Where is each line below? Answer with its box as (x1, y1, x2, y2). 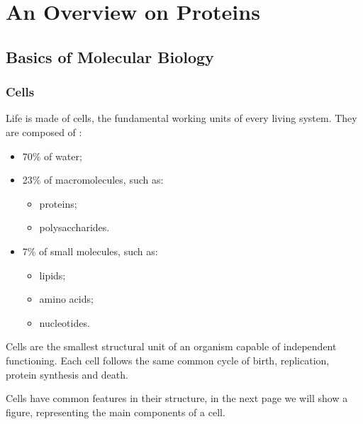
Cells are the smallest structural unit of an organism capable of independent (6, 339, 337, 354)
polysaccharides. (39, 220, 110, 235)
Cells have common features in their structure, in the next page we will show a (6, 391, 348, 406)
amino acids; (39, 291, 94, 306)
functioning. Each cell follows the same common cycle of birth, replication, (6, 352, 330, 367)
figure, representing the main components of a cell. (6, 404, 225, 419)
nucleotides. (39, 315, 90, 330)
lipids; (39, 267, 66, 282)
